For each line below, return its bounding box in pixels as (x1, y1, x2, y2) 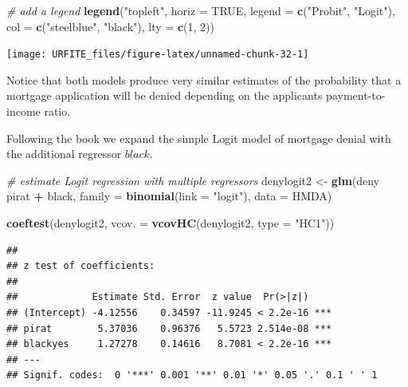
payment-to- (326, 87, 386, 104)
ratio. (44, 103, 71, 120)
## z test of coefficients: (6, 260, 155, 272)
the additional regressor (6, 145, 122, 162)
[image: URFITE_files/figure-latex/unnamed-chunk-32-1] (6, 49, 309, 61)
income (6, 103, 41, 120)
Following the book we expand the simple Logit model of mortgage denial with (6, 129, 391, 146)
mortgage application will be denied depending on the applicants (6, 87, 323, 104)
